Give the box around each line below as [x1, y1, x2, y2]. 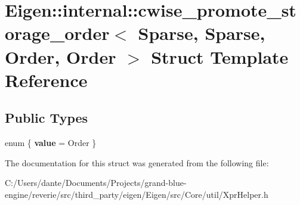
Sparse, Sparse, [138, 21, 265, 45]
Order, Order [5, 44, 116, 69]
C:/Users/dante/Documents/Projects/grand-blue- [5, 176, 187, 189]
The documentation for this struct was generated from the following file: [5, 156, 269, 169]
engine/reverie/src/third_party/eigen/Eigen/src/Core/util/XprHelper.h [5, 188, 268, 200]
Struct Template [151, 44, 289, 69]
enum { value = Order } [5, 136, 97, 149]
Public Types [5, 108, 88, 127]
